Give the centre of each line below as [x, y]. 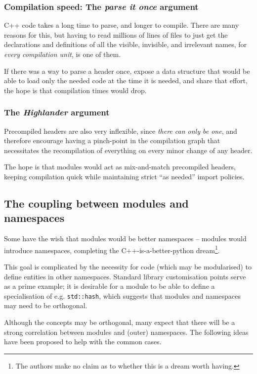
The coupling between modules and [96, 203]
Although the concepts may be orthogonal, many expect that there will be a [120, 322]
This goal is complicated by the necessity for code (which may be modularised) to [128, 267]
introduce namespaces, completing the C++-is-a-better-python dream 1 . [112, 249]
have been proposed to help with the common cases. [83, 342]
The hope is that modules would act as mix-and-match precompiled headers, [120, 167]
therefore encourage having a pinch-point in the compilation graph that [112, 140]
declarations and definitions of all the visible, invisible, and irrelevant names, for [125, 44]
